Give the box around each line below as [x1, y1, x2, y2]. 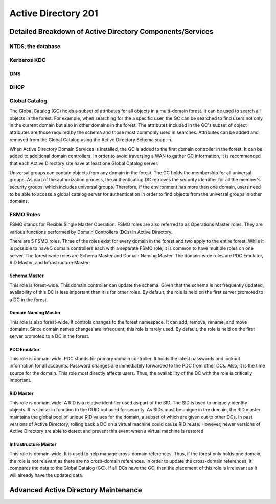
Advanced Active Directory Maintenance [9, 486, 143, 494]
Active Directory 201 [9, 8, 98, 19]
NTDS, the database [9, 42, 61, 50]
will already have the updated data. [9, 472, 84, 478]
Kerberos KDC [9, 56, 46, 63]
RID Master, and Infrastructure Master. [9, 260, 90, 266]
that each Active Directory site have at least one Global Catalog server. [9, 160, 158, 166]
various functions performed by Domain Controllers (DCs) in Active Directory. [9, 228, 173, 235]
